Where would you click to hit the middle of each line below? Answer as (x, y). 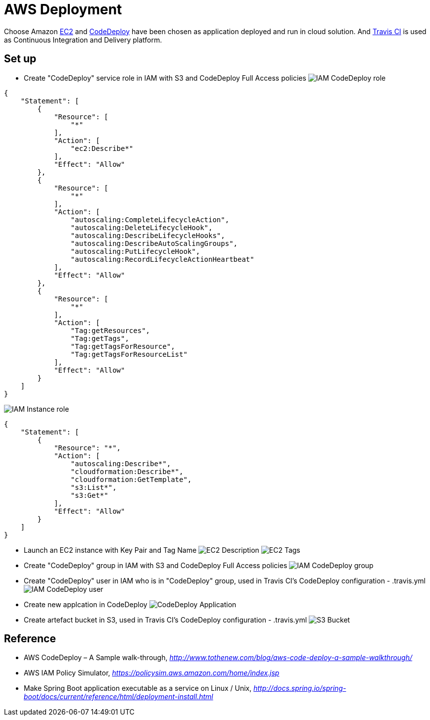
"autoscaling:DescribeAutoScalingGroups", (154, 243)
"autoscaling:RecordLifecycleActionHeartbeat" (162, 259)
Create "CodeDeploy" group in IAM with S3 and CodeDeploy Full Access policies (156, 565)
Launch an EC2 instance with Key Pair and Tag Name (110, 550)
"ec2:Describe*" (102, 148)
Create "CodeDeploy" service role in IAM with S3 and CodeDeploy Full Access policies (165, 78)
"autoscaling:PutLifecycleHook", (135, 251)
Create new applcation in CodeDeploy (86, 604)
